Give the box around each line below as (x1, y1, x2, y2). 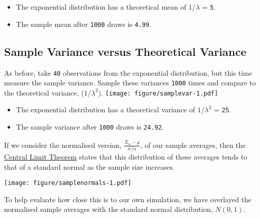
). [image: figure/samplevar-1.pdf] (98, 87, 218, 98)
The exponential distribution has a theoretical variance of (16, 104, 196, 115)
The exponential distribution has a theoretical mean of (16, 2, 186, 12)
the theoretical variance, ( (4, 87, 84, 98)
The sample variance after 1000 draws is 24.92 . (16, 121, 164, 132)
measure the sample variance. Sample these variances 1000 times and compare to (4, 77, 256, 88)
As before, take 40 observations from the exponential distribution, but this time (4, 67, 252, 78)
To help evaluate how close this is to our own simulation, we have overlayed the (4, 194, 251, 204)
